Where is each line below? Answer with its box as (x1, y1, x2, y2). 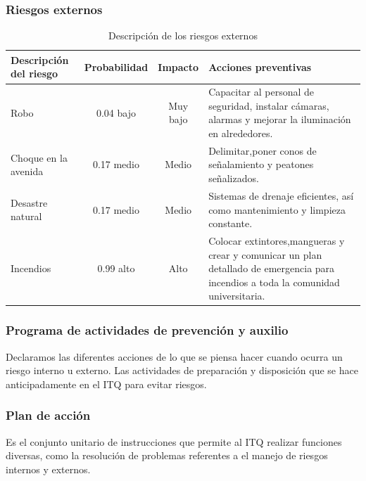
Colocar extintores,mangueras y (208, 233, 345, 248)
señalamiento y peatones (208, 157, 314, 172)
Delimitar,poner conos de (208, 143, 317, 158)
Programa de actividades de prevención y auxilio (6, 321, 289, 339)
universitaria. (208, 288, 265, 303)
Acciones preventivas (208, 59, 312, 74)
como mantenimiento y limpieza (208, 202, 346, 217)
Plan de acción (6, 406, 91, 424)
